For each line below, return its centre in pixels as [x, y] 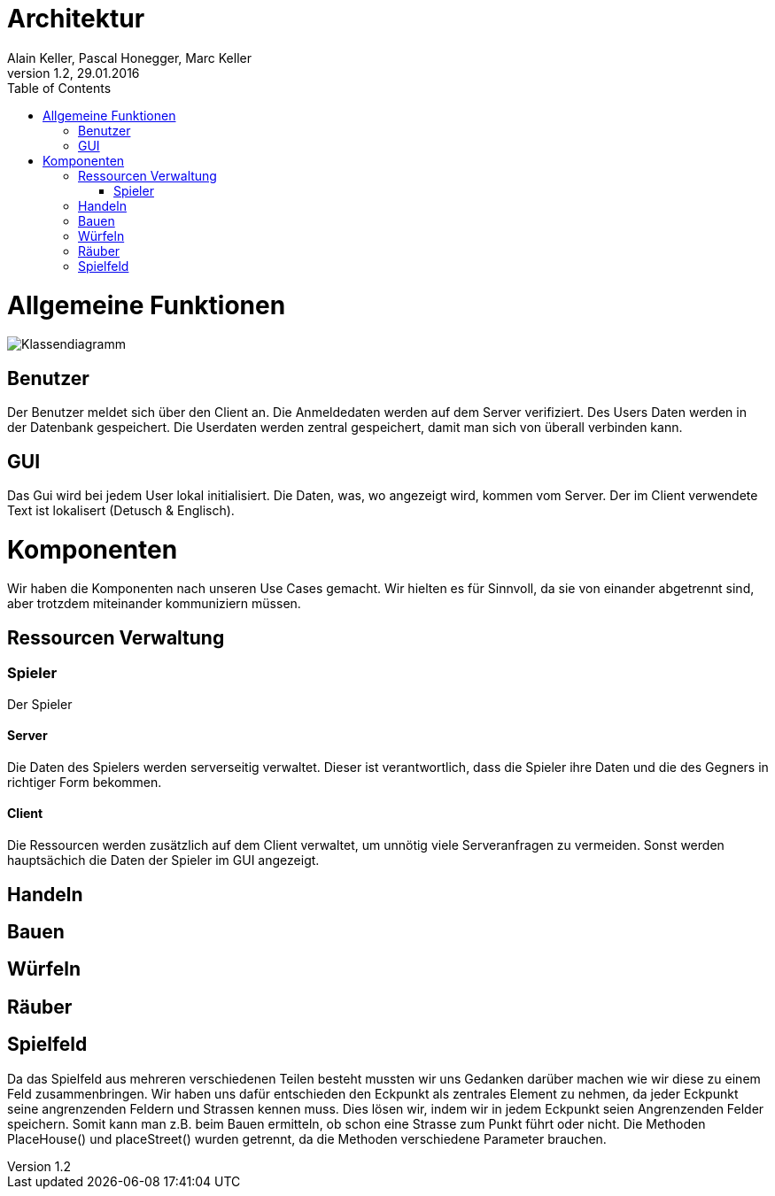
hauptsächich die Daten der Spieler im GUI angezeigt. [163, 860]
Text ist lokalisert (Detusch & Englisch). [121, 510]
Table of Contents [59, 88]
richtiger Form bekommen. [85, 782]
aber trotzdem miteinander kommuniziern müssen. [154, 604]
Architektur [76, 19]
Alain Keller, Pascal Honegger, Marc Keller [129, 58]
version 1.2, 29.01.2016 [74, 73]
